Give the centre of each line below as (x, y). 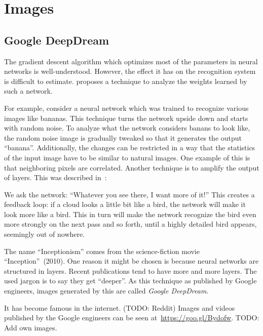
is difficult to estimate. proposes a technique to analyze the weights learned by (126, 81)
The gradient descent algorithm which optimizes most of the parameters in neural (131, 61)
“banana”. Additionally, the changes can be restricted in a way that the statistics (130, 148)
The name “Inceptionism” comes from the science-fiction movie (102, 251)
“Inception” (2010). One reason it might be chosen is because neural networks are (131, 261)
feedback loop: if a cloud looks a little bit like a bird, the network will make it (125, 204)
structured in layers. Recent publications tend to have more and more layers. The (130, 270)
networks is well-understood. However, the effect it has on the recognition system (130, 71)
